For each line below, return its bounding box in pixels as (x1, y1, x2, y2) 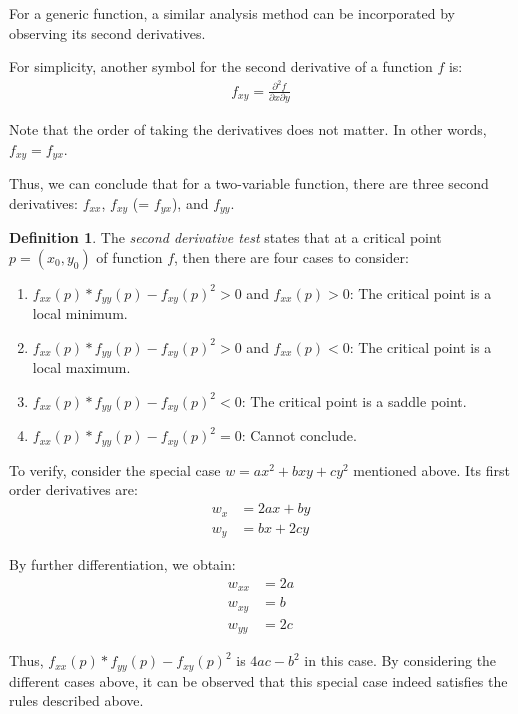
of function (96, 246, 163, 267)
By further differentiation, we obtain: (9, 554, 236, 575)
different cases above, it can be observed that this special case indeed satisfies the (9, 670, 508, 691)
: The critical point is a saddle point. (241, 390, 467, 411)
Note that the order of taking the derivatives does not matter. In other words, (9, 119, 487, 140)
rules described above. (9, 690, 144, 711)
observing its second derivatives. (9, 22, 206, 43)
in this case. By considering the (304, 650, 497, 671)
